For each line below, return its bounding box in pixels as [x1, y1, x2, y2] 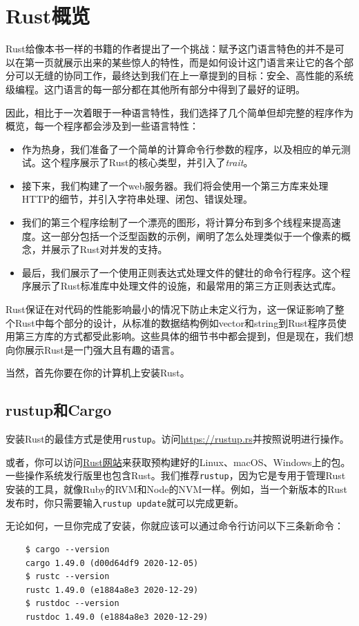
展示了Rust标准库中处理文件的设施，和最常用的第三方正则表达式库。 [31, 279, 342, 293]
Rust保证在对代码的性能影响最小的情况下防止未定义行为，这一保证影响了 [6, 302, 335, 316]
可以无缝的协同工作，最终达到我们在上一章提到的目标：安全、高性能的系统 [14, 68, 353, 83]
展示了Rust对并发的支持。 [50, 242, 168, 256]
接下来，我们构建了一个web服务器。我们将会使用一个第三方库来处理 [21, 178, 329, 192]
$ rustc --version [25, 572, 110, 582]
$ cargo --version [25, 544, 110, 554]
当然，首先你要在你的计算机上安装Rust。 [6, 365, 190, 380]
